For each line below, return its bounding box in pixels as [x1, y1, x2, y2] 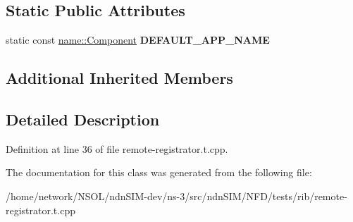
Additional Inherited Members [6, 67, 233, 89]
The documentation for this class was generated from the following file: [6, 165, 312, 180]
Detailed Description [6, 108, 160, 130]
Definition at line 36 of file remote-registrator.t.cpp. [6, 141, 228, 156]
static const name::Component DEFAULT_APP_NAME [6, 32, 270, 47]
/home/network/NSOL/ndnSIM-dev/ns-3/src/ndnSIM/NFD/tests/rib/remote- [6, 188, 347, 203]
